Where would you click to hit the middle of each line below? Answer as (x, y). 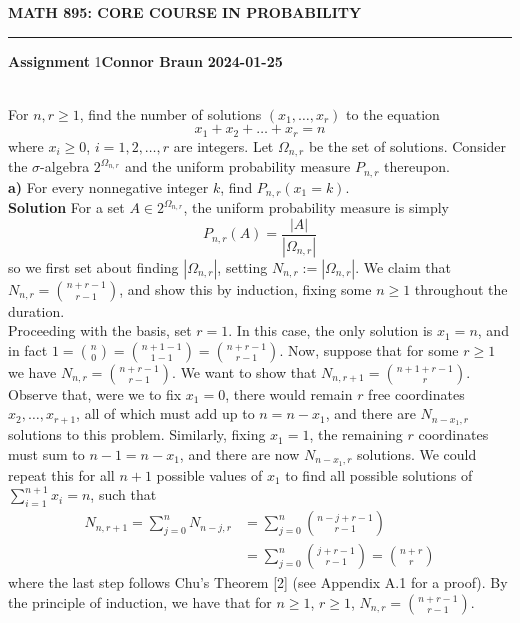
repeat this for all (61, 474)
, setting (242, 266)
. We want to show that (244, 371)
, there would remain (289, 393)
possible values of (209, 474)
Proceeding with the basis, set (100, 330)
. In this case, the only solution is (330, 330)
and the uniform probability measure (237, 166)
